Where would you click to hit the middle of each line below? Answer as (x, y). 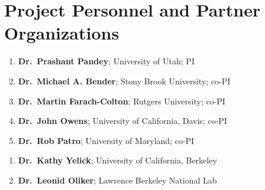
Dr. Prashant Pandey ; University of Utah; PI (106, 61)
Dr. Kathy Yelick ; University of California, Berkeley (117, 160)
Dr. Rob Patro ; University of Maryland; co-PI (106, 140)
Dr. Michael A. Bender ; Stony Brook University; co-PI (124, 81)
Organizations (62, 33)
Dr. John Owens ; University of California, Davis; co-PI (122, 121)
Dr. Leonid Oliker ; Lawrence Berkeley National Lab (117, 180)
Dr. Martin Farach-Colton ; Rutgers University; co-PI (122, 101)
